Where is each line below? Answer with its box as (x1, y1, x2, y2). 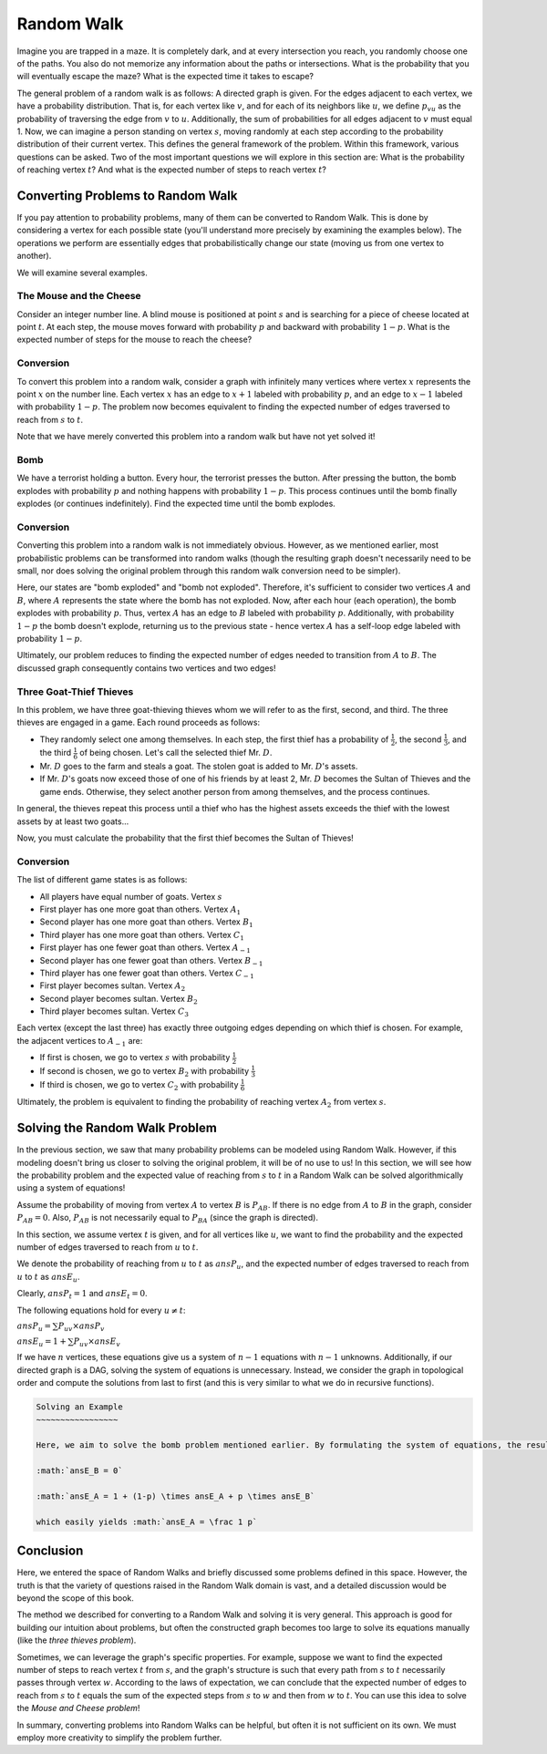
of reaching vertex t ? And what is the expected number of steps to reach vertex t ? (16, 164, 327, 175)
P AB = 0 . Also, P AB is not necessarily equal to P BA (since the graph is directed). (16, 1212, 319, 1225)
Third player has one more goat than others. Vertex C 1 (39, 929, 245, 943)
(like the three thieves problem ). (16, 1635, 137, 1646)
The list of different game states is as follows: (16, 874, 188, 885)
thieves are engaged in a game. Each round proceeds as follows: (16, 717, 260, 728)
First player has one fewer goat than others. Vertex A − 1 (39, 942, 251, 954)
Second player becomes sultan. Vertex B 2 (39, 993, 198, 1006)
